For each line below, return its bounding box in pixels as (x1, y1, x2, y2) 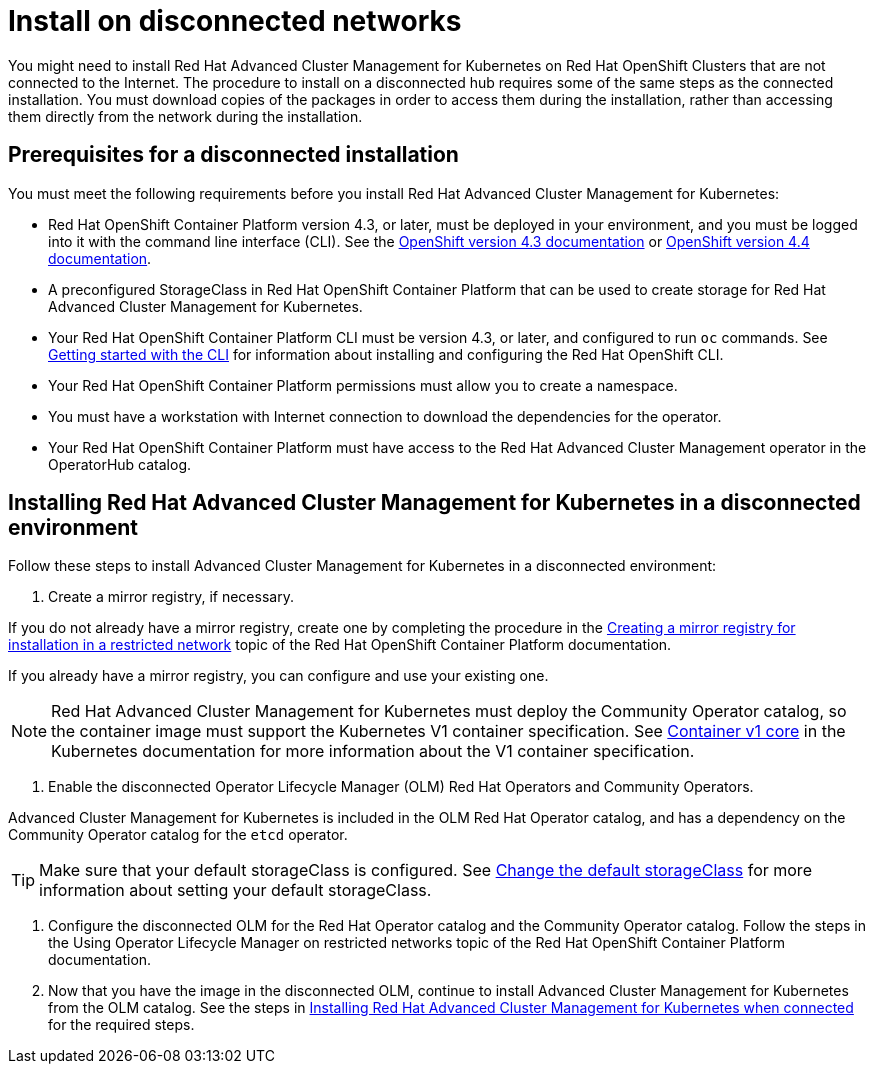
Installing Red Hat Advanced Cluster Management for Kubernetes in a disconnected (8, 490, 861, 516)
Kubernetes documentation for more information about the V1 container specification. (51, 741, 695, 762)
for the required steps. (48, 1016, 195, 1034)
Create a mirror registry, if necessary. (48, 588, 294, 606)
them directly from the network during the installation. (8, 107, 363, 125)
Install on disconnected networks (8, 4, 462, 38)
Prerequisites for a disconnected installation (8, 142, 459, 168)
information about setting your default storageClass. (39, 880, 432, 901)
